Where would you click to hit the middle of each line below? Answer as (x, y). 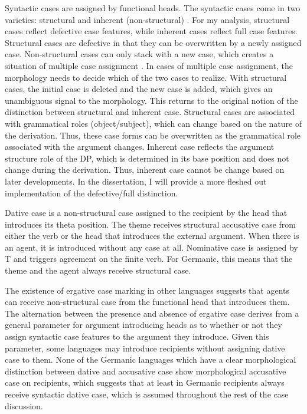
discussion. (24, 405)
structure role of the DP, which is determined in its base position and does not (147, 158)
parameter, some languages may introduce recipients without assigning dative (145, 348)
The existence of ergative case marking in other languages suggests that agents (147, 290)
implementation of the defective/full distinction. (92, 193)
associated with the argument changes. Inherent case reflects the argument (140, 147)
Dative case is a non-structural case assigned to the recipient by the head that (146, 213)
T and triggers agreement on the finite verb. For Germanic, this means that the (149, 259)
